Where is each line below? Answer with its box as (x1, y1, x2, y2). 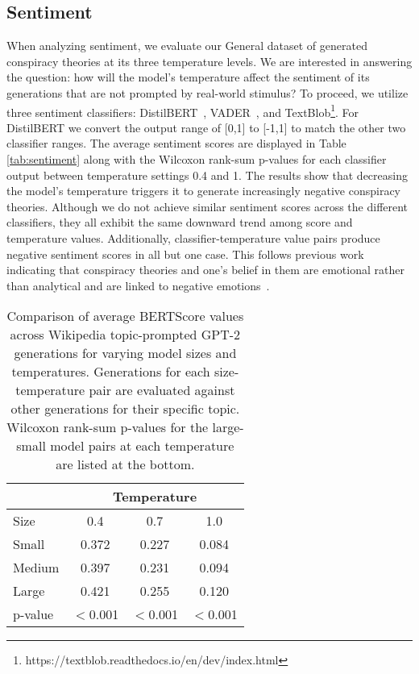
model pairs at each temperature (50, 436, 234, 456)
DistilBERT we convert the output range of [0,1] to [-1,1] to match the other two (6, 119, 406, 135)
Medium (13, 558, 60, 577)
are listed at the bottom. (56, 455, 195, 474)
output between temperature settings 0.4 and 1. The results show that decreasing (6, 166, 408, 183)
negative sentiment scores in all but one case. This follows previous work (6, 245, 364, 262)
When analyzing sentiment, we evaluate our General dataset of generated (6, 37, 367, 54)
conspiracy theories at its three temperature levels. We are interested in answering (6, 52, 413, 69)
